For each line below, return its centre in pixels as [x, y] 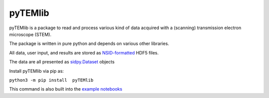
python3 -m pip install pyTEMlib [51, 80]
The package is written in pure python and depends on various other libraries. [89, 44]
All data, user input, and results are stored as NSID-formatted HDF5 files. [84, 52]
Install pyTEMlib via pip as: [37, 71]
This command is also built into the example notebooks [66, 89]
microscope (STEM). [30, 34]
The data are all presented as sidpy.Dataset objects [62, 62]
